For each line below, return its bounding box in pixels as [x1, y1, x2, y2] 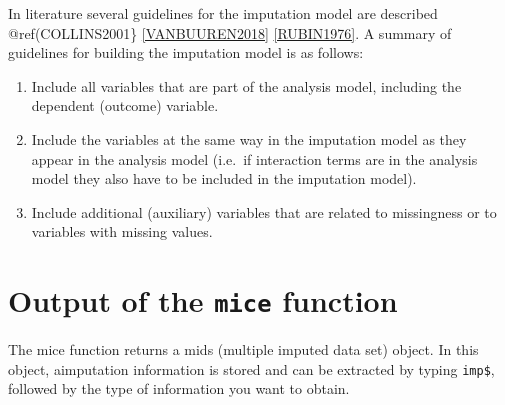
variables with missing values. [31, 221, 213, 242]
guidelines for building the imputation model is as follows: [8, 42, 364, 63]
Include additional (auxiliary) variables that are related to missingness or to [31, 201, 497, 222]
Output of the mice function [8, 280, 398, 321]
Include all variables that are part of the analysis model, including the [31, 75, 462, 96]
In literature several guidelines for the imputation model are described [8, 3, 438, 23]
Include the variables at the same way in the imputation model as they [31, 128, 467, 149]
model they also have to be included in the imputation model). [31, 168, 417, 189]
